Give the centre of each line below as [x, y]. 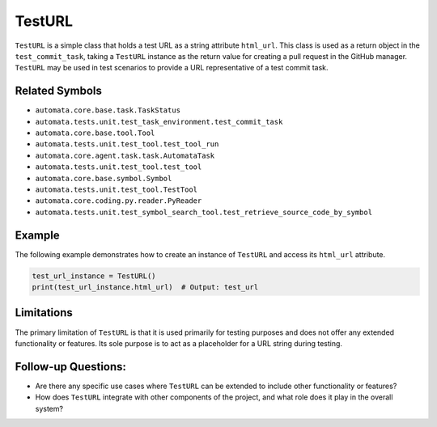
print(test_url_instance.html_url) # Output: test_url [145, 287]
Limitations [44, 313]
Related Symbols [59, 91]
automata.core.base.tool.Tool [95, 133]
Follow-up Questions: [71, 367]
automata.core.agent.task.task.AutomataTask [125, 155]
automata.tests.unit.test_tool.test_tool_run [127, 144]
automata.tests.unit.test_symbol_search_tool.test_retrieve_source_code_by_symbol [204, 212]
